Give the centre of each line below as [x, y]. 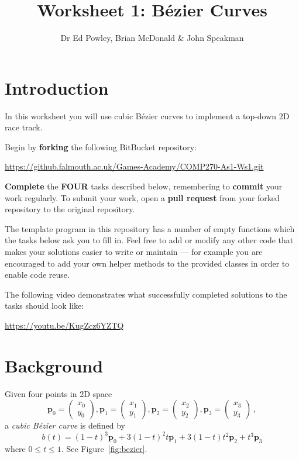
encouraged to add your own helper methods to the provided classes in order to [147, 263]
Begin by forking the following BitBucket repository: [101, 146]
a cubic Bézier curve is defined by [65, 425]
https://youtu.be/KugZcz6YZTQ [64, 325]
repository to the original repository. [70, 209]
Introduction [57, 87]
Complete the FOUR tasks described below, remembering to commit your [144, 186]
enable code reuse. [37, 275]
